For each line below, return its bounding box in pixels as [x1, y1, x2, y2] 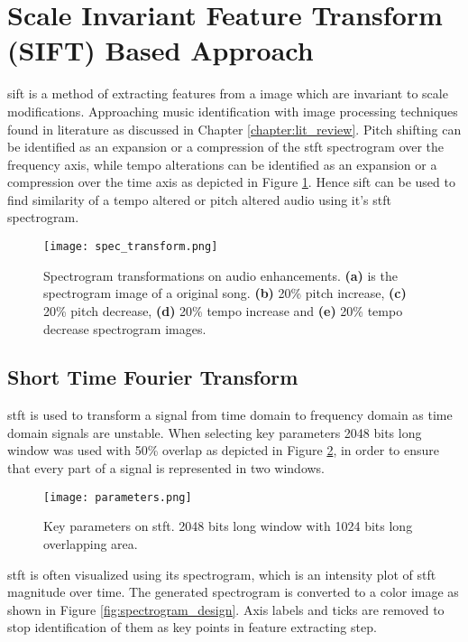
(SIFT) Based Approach [7, 32, 314, 69]
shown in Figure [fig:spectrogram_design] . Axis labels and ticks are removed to [7, 600, 445, 619]
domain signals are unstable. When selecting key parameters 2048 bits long [7, 423, 422, 442]
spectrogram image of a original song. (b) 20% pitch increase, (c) [43, 284, 407, 302]
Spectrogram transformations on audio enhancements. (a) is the [43, 265, 398, 284]
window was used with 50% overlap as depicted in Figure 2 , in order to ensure [7, 441, 440, 460]
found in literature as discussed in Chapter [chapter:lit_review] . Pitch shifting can [7, 119, 462, 138]
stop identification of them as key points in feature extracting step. [7, 618, 377, 637]
